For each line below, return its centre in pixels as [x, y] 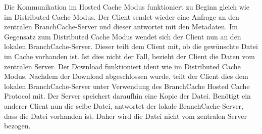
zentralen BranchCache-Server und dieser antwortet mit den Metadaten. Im [121, 27]
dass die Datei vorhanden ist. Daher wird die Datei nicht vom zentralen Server [125, 116]
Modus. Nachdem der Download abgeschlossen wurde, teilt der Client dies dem [126, 76]
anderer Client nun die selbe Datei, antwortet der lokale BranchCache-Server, [124, 105]
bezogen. [17, 126]
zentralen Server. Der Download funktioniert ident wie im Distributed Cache [122, 66]
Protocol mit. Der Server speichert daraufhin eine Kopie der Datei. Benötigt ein [127, 96]
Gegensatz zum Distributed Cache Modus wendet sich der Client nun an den [123, 36]
